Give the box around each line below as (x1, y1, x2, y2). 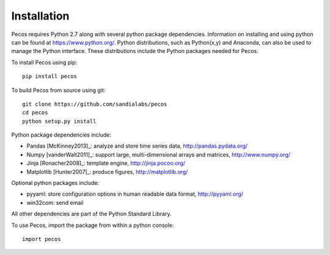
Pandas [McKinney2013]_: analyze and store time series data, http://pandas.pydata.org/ (26, 142, 248, 149)
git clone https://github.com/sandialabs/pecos (22, 101, 167, 107)
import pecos (22, 235, 61, 242)
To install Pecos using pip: (11, 59, 78, 66)
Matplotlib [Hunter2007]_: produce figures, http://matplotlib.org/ (26, 168, 188, 175)
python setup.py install (22, 118, 97, 124)
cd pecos (22, 109, 48, 116)
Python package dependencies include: (11, 131, 111, 138)
